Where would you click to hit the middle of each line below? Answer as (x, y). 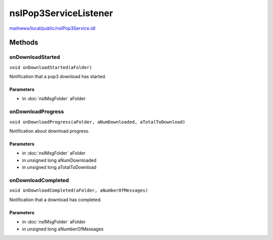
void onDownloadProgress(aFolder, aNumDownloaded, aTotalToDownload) (97, 122)
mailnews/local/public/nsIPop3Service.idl (52, 28)
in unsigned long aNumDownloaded (59, 160)
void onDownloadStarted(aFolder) (51, 67)
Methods (24, 43)
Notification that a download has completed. (56, 200)
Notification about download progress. (50, 131)
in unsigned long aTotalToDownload (59, 167)
